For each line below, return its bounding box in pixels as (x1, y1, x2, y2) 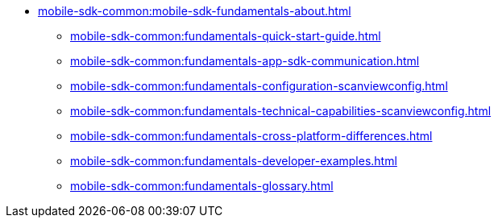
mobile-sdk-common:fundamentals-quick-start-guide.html (70, 29, 381, 43)
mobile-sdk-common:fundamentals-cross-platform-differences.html (70, 129, 433, 143)
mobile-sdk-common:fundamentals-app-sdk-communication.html (70, 54, 420, 68)
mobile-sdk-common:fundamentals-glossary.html (70, 179, 334, 193)
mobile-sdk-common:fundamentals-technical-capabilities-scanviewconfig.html (70, 104, 492, 118)
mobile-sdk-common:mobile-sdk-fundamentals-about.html (38, 4, 351, 18)
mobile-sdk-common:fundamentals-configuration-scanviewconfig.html (70, 79, 448, 93)
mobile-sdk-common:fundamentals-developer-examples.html (70, 154, 397, 168)
